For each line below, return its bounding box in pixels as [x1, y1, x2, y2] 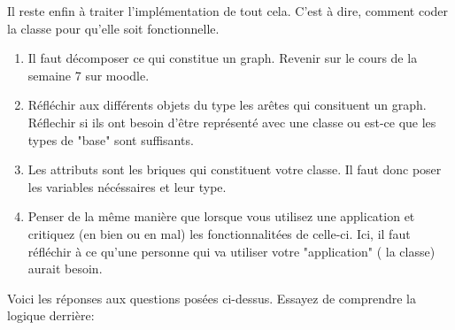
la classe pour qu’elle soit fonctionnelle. [7, 19, 220, 37]
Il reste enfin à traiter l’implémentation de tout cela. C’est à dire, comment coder [7, 2, 449, 19]
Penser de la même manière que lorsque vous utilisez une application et [27, 207, 415, 226]
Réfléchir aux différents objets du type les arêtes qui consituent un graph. [27, 96, 427, 114]
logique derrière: [7, 306, 95, 325]
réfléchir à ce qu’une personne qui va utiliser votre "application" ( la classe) [27, 242, 436, 260]
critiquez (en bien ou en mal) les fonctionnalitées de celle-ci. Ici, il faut [27, 224, 411, 242]
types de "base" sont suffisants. [27, 130, 194, 149]
